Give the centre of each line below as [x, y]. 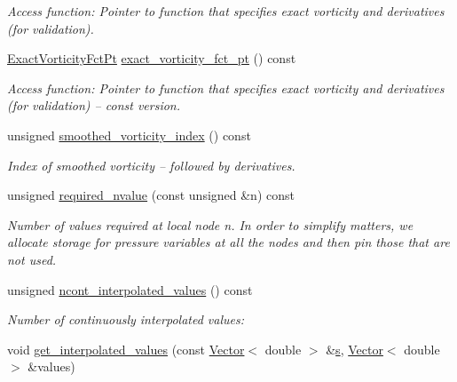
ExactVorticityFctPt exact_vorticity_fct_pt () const [152, 58]
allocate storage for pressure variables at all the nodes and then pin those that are [228, 242]
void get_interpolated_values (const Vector [126, 349]
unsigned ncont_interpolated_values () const [130, 289]
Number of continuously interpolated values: [126, 319]
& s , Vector [355, 349]
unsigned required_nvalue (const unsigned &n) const [151, 195]
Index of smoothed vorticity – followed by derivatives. [151, 165]
